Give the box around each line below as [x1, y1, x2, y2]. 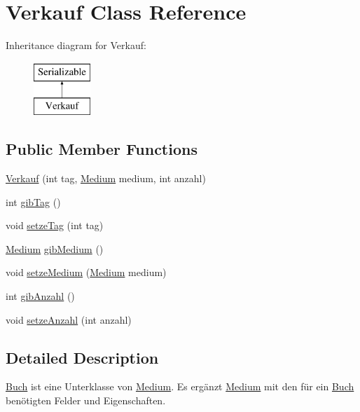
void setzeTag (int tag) [6, 218, 104, 233]
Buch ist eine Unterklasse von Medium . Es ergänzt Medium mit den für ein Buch [6, 379, 354, 394]
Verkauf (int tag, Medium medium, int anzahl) [6, 171, 206, 186]
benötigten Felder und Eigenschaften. [6, 393, 166, 408]
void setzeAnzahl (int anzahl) [6, 312, 132, 327]
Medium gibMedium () [6, 241, 104, 256]
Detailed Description [6, 346, 159, 368]
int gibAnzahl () [6, 289, 75, 303]
